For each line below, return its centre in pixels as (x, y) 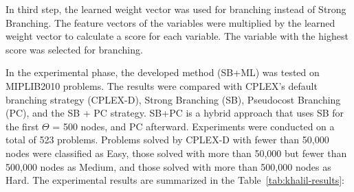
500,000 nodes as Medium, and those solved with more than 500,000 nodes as (168, 166)
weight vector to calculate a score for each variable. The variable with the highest (177, 36)
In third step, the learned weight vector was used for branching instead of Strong (176, 9)
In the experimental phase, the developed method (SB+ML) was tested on (163, 72)
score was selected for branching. (74, 49)
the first (22, 126)
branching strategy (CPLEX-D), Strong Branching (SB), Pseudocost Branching (173, 99)
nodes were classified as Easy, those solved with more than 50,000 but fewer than (176, 153)
